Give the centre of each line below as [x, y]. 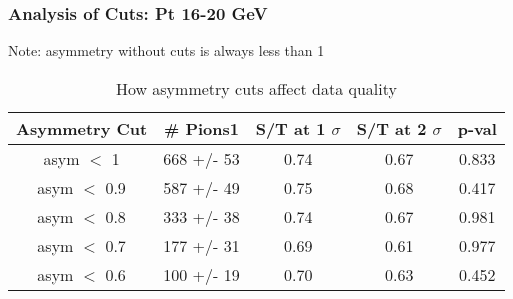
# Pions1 [201, 128]
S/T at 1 [290, 128]
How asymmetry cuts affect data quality [256, 88]
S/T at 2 [391, 128]
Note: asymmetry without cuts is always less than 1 [166, 50]
